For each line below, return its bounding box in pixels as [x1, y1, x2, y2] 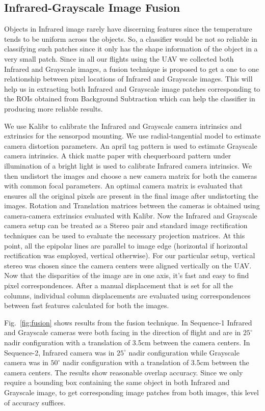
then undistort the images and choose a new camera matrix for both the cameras [4, 170, 257, 181]
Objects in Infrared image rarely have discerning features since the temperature [4, 23, 252, 34]
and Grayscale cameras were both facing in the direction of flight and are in [4, 327, 241, 338]
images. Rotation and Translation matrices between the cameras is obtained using [4, 200, 260, 211]
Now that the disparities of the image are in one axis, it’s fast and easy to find [4, 270, 249, 281]
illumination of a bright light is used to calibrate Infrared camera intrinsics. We [4, 160, 252, 171]
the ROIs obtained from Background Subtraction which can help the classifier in [4, 93, 255, 104]
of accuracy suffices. [4, 397, 66, 407]
